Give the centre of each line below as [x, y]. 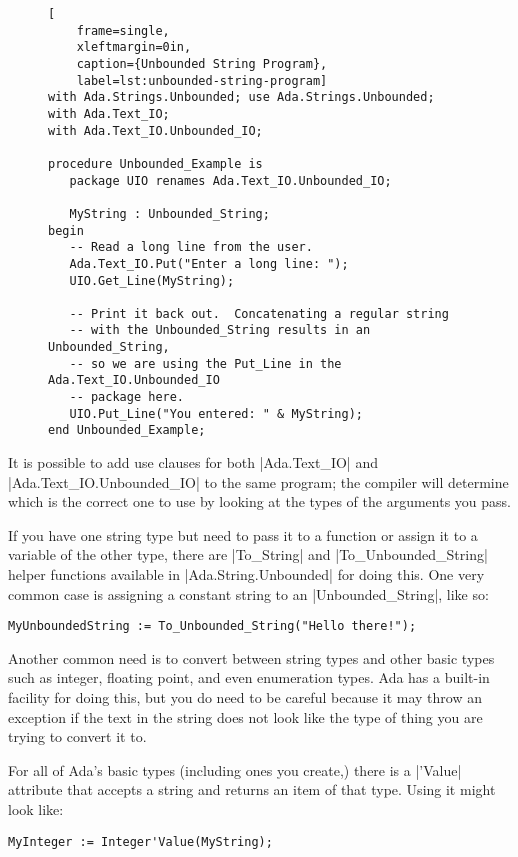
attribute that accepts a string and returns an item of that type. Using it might [252, 789]
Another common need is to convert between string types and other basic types [251, 657]
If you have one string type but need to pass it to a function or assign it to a [243, 534]
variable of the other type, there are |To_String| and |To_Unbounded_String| [248, 554]
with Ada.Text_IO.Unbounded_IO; [155, 130]
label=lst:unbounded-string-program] [202, 80]
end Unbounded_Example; [127, 430]
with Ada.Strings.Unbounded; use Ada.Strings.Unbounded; [241, 97]
